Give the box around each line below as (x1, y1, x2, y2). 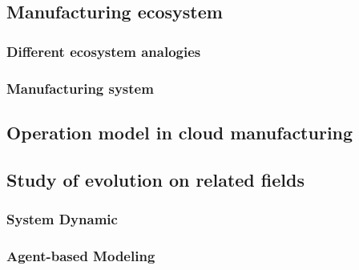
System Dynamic (6, 208, 118, 228)
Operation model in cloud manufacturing (6, 119, 353, 144)
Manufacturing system (6, 78, 154, 98)
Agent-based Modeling (6, 245, 155, 265)
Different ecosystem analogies (6, 41, 201, 61)
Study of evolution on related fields (6, 167, 305, 191)
